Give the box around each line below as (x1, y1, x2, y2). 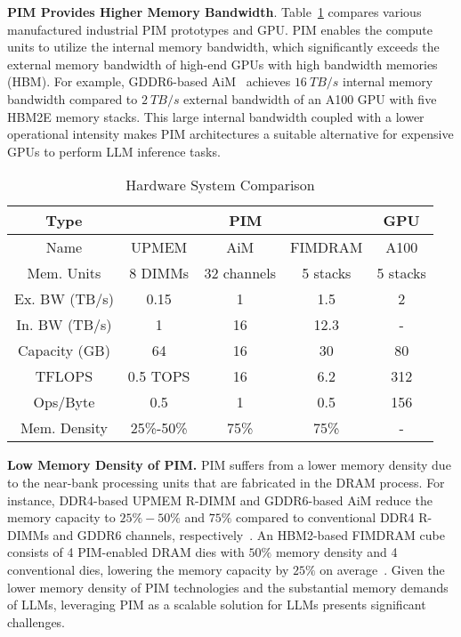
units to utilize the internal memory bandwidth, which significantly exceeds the (7, 37, 440, 56)
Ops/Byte (33, 391, 95, 413)
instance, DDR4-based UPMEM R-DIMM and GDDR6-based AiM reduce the (7, 490, 433, 509)
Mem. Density (20, 417, 108, 439)
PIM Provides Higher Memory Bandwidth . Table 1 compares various (7, 3, 422, 20)
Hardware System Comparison (125, 174, 315, 196)
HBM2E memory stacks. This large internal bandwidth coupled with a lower (7, 107, 425, 125)
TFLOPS (35, 366, 93, 387)
